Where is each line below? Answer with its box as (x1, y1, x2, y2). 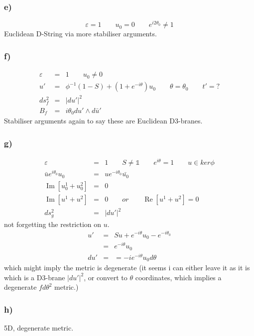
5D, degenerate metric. (4, 323, 74, 333)
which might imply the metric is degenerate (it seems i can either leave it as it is (4, 262, 250, 273)
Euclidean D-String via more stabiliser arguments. (4, 28, 157, 39)
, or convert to (84, 272, 127, 282)
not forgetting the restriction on (4, 219, 102, 229)
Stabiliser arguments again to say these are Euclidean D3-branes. (4, 115, 203, 126)
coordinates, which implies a (135, 272, 222, 282)
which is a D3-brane (4, 272, 65, 282)
